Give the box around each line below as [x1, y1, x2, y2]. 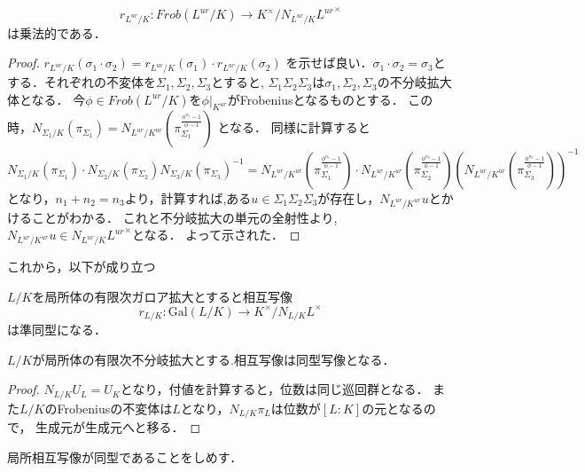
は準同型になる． [7, 320, 106, 339]
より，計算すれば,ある [124, 188, 252, 207]
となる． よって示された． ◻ [131, 225, 300, 244]
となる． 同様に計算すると [217, 118, 370, 137]
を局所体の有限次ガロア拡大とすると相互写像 [32, 287, 293, 305]
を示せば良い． [285, 53, 373, 72]
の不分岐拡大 [377, 73, 452, 91]
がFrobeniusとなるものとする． [227, 90, 404, 108]
